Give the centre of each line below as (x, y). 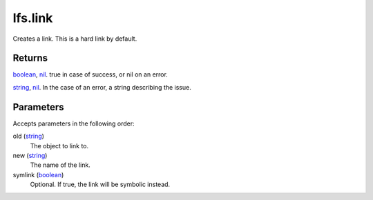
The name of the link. (60, 165)
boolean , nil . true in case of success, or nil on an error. (90, 74)
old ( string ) (29, 136)
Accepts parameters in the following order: (74, 123)
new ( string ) (30, 155)
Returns (30, 58)
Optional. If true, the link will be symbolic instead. (100, 184)
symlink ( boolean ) (38, 174)
